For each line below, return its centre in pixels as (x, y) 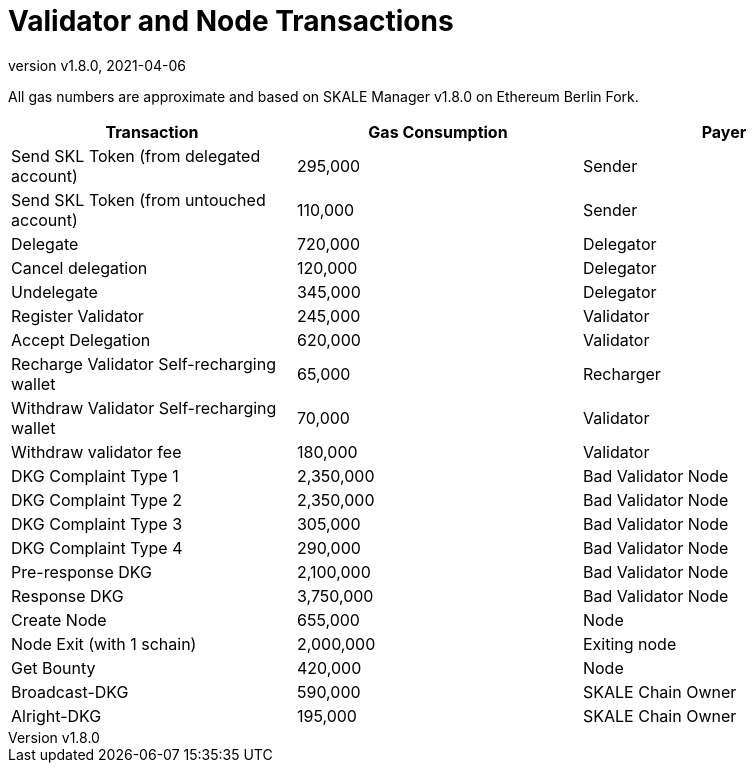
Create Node (59, 619)
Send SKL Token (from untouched (138, 199)
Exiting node (629, 643)
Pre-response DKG (82, 571)
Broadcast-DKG (70, 691)
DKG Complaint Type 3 (97, 523)
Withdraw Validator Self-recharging (144, 407)
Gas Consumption (438, 131)
